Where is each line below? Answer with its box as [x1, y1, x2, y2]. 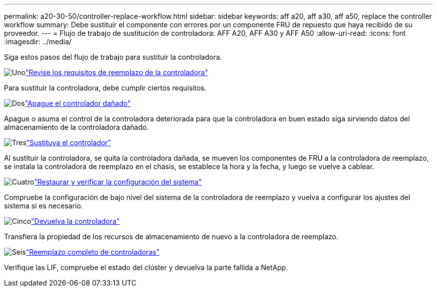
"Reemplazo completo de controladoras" [25, 248, 160, 256]
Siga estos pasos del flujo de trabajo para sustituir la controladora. [4, 53, 222, 61]
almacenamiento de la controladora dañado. [4, 123, 149, 131]
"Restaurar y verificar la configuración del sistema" [34, 178, 202, 186]
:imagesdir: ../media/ [4, 37, 72, 46]
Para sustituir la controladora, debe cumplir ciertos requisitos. [4, 84, 207, 92]
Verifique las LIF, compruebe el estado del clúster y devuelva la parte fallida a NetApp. [4, 263, 288, 272]
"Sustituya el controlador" [26, 138, 111, 147]
